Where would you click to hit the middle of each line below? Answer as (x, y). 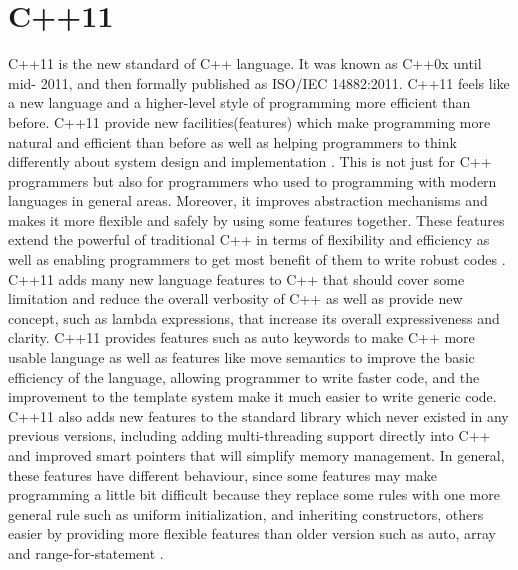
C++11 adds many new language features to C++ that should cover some (236, 278)
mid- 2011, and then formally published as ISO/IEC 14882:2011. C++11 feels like (259, 82)
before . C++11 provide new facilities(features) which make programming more (249, 121)
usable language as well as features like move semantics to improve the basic (241, 357)
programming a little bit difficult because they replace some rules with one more (254, 494)
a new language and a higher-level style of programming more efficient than (239, 102)
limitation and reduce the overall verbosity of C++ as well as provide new (235, 298)
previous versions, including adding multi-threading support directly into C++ (249, 435)
